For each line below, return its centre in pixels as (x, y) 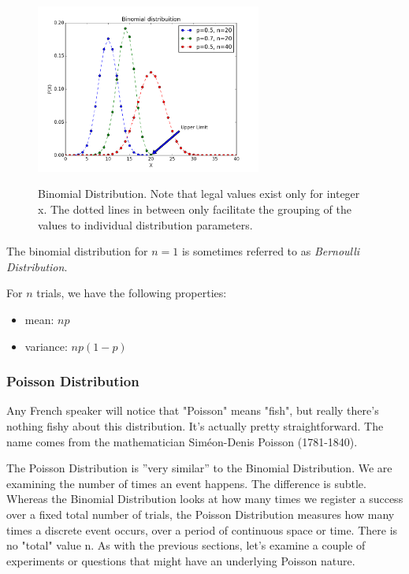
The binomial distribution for (77, 251)
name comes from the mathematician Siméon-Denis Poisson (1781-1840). (182, 441)
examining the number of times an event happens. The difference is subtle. (186, 483)
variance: (46, 346)
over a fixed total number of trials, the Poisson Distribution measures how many (201, 514)
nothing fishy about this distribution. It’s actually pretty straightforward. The (195, 426)
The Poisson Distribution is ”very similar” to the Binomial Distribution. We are (199, 468)
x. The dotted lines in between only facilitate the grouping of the (195, 209)
